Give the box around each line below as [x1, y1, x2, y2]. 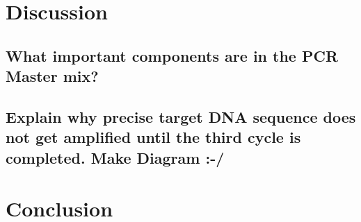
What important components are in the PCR [6, 44, 339, 66]
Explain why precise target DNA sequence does [6, 105, 356, 127]
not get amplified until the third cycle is [6, 126, 301, 148]
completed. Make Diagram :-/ [6, 146, 225, 168]
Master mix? [6, 65, 99, 87]
